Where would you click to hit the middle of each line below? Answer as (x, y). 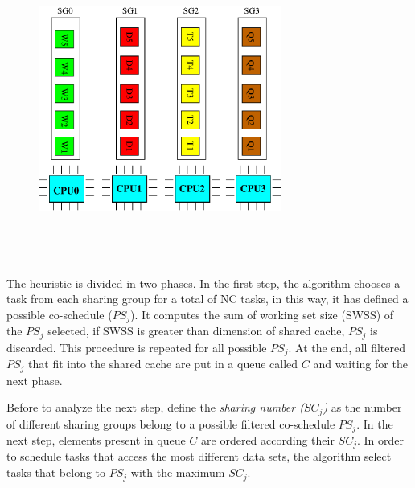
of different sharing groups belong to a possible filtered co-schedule (171, 423)
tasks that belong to (56, 472)
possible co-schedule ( (60, 314)
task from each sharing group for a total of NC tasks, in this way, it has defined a (207, 299)
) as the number (362, 407)
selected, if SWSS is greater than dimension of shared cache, (196, 331)
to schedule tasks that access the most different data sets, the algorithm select (199, 456)
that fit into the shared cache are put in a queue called (163, 364)
